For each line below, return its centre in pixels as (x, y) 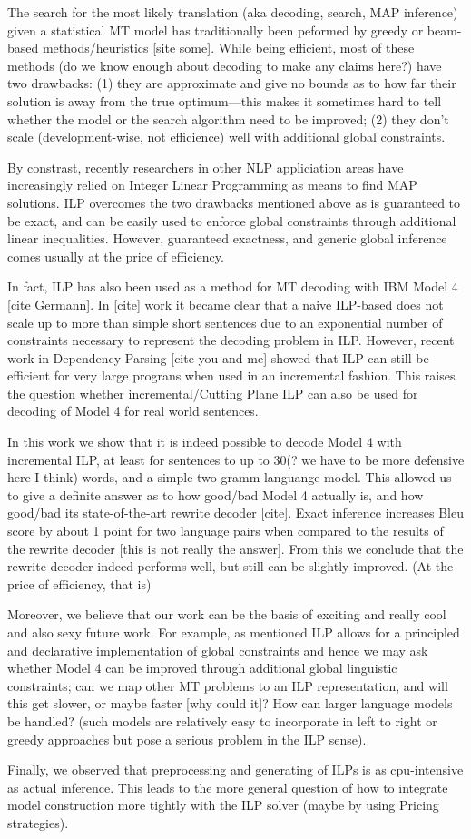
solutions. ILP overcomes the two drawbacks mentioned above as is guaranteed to (234, 202)
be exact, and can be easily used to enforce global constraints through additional (232, 220)
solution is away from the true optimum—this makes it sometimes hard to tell (225, 100)
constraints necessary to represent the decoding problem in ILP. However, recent (231, 340)
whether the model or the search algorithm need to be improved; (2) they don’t (228, 118)
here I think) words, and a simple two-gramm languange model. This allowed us (230, 477)
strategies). (38, 822)
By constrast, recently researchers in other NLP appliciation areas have (206, 167)
